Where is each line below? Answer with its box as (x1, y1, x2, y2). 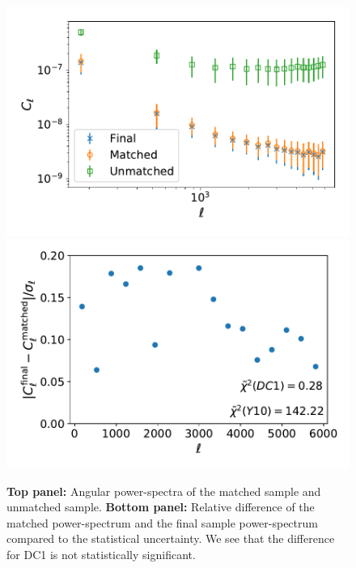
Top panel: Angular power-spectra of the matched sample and (6, 482, 321, 499)
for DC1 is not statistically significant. (6, 545, 196, 562)
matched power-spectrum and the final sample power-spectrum (6, 514, 318, 531)
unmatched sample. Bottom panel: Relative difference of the (6, 498, 315, 515)
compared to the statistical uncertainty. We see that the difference (6, 530, 335, 547)
